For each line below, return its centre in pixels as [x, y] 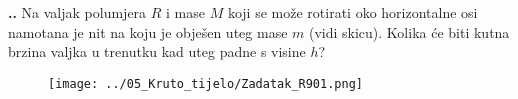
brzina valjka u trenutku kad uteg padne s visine [157, 51]
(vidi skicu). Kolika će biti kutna [409, 31]
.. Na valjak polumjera [77, 12]
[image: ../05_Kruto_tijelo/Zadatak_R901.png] [205, 83]
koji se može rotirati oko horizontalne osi [352, 12]
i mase [186, 12]
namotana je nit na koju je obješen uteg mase [148, 31]
